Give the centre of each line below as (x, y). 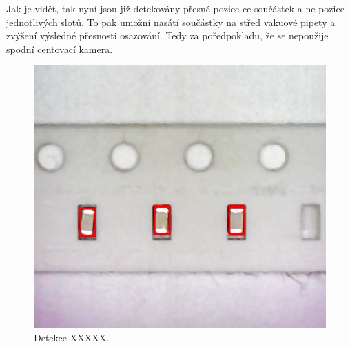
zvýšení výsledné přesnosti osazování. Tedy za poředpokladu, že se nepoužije (167, 35)
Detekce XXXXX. (72, 337)
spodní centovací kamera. (60, 49)
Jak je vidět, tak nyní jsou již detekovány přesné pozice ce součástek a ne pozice (175, 8)
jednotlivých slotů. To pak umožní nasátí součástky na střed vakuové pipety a (171, 22)
